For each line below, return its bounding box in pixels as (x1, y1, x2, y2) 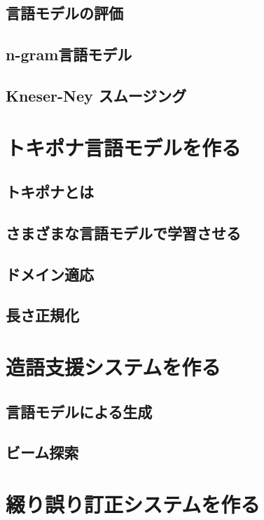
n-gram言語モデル (6, 43, 132, 65)
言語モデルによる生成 (6, 400, 153, 422)
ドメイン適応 (6, 263, 94, 285)
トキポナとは (6, 181, 94, 203)
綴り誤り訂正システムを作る (6, 489, 260, 518)
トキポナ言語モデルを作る (6, 132, 242, 161)
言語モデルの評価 (6, 2, 123, 24)
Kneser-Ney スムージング (6, 84, 187, 106)
